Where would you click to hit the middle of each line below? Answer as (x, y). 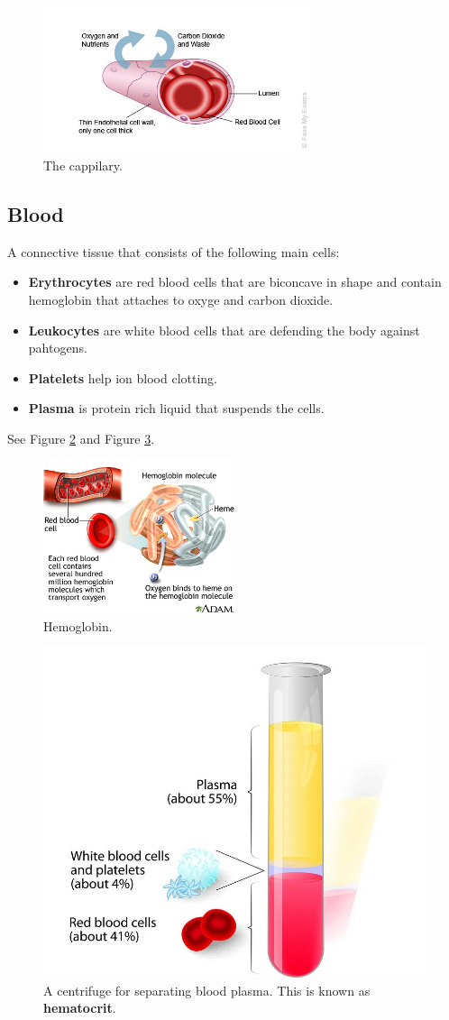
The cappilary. (83, 165)
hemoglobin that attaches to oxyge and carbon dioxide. (181, 299)
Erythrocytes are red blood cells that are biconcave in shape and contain (235, 282)
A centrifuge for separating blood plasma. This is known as (207, 990)
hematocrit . (80, 1008)
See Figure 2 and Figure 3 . (81, 438)
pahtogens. (58, 348)
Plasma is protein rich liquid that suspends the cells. (176, 408)
